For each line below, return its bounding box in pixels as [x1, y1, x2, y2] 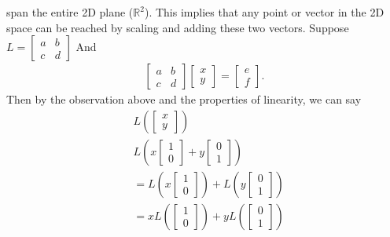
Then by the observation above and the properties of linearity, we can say [6, 91, 362, 108]
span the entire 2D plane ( [6, 4, 134, 20]
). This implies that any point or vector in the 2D [144, 4, 384, 20]
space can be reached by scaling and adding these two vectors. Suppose [6, 19, 349, 35]
